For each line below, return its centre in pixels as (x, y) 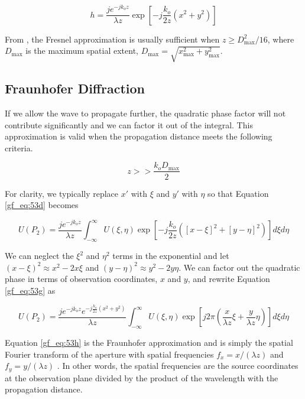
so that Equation (238, 193)
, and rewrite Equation (229, 279)
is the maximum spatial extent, (82, 51)
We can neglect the (39, 256)
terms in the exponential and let (171, 256)
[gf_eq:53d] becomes (42, 205)
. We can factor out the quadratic (239, 267)
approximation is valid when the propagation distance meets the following (139, 136)
